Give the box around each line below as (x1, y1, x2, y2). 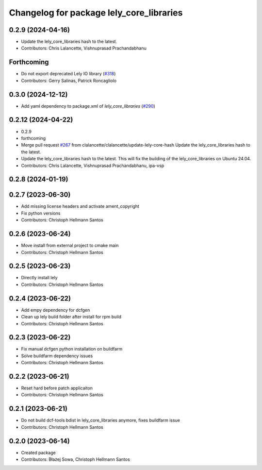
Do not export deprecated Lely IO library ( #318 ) (21, 71, 116, 77)
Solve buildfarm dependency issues (21, 352, 93, 359)
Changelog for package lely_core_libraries (9, 7, 183, 18)
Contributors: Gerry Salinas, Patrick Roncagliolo (21, 78, 116, 84)
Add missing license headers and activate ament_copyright (21, 203, 139, 209)
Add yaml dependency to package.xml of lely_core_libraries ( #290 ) (21, 103, 155, 109)
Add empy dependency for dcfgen (21, 307, 90, 313)
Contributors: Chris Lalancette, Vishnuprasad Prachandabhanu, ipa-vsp (21, 163, 164, 168)
